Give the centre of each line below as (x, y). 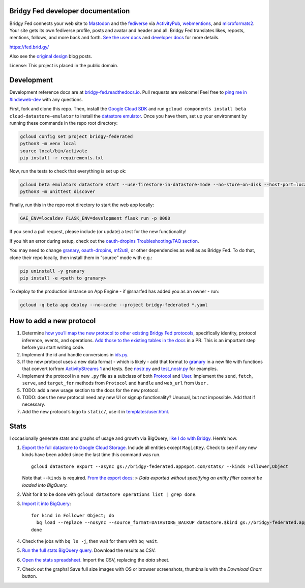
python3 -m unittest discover (58, 192)
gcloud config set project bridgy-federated (77, 136)
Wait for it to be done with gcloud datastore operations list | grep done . (109, 494)
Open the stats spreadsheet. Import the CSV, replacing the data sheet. (96, 559)
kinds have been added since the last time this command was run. (91, 455)
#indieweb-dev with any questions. (46, 99)
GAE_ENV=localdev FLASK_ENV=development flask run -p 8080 (95, 218)
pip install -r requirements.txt (62, 158)
